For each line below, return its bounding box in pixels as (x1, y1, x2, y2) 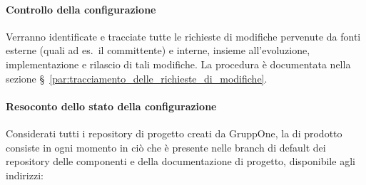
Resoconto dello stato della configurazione (6, 98, 217, 113)
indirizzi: (6, 167, 44, 182)
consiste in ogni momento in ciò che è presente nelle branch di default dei (6, 139, 326, 154)
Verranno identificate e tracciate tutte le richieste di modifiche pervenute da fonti (6, 28, 361, 43)
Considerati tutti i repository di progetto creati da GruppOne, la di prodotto (6, 125, 342, 140)
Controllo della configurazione (6, 1, 156, 16)
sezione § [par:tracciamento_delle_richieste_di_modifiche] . (6, 70, 268, 85)
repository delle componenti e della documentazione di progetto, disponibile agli (6, 154, 355, 169)
